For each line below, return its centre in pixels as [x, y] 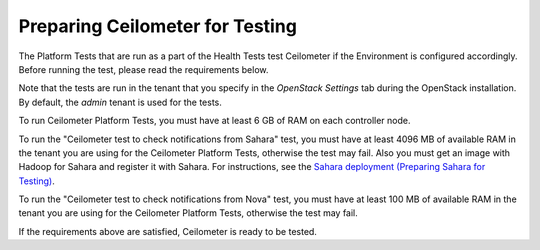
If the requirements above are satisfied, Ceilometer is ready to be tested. [167, 231]
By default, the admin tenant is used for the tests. [120, 102]
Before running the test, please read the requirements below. [143, 69]
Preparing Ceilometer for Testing [157, 26]
